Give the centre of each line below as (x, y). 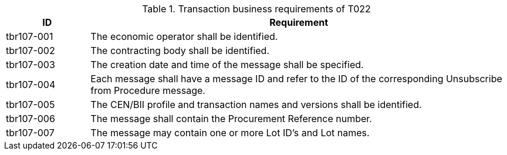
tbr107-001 (30, 36)
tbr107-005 (31, 105)
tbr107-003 (31, 65)
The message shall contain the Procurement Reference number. (231, 119)
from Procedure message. (148, 90)
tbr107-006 (31, 119)
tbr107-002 (31, 50)
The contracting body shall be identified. (180, 50)
